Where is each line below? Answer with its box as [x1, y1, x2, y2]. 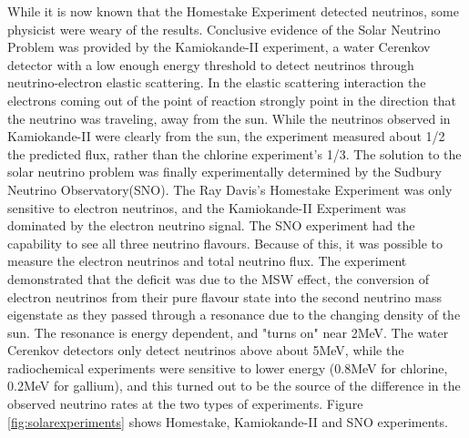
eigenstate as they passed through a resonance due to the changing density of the [7, 305, 461, 324]
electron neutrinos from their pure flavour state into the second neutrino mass [7, 287, 443, 306]
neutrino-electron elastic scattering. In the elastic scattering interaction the [7, 73, 426, 92]
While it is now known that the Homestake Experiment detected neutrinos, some [7, 2, 459, 20]
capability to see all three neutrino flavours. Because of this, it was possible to [7, 233, 443, 252]
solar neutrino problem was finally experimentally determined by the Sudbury [7, 162, 442, 181]
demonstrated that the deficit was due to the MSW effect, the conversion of [7, 269, 430, 288]
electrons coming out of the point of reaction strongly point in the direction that [7, 90, 457, 109]
